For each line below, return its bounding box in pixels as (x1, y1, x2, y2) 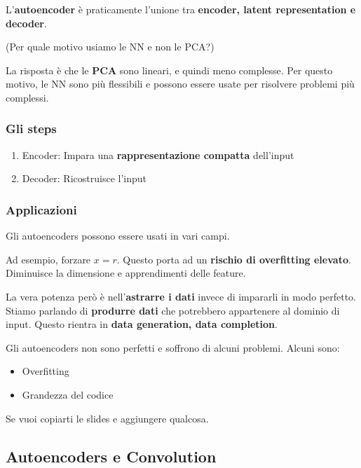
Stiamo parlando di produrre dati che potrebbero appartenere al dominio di (6, 303, 340, 317)
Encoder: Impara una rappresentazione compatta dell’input (22, 147, 294, 162)
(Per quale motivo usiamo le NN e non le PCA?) (6, 39, 214, 54)
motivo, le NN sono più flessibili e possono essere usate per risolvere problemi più (6, 76, 355, 91)
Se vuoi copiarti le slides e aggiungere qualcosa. (6, 411, 209, 425)
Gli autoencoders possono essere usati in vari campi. (6, 228, 230, 243)
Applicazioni (6, 200, 77, 218)
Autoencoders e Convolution (6, 445, 217, 467)
